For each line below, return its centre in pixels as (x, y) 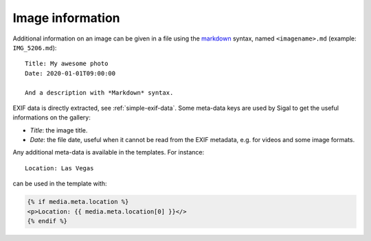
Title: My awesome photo (67, 64)
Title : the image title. (59, 130)
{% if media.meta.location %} (78, 202)
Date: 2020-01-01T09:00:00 (70, 73)
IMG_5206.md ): (35, 47)
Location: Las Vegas (59, 168)
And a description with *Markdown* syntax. (99, 92)
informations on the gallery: (52, 117)
